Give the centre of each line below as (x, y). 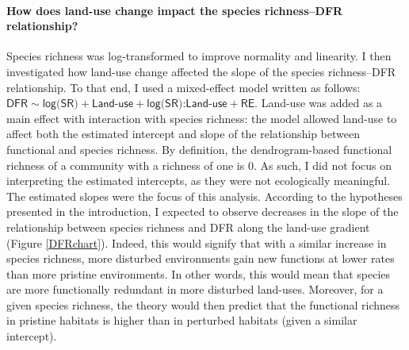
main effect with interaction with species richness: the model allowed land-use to (202, 118)
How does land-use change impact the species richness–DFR (175, 10)
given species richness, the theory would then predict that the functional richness (203, 304)
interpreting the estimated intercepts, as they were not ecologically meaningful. (199, 181)
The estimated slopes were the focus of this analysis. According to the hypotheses (204, 196)
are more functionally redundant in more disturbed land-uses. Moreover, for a (195, 289)
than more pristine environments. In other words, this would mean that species (199, 273)
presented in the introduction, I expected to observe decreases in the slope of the (203, 212)
